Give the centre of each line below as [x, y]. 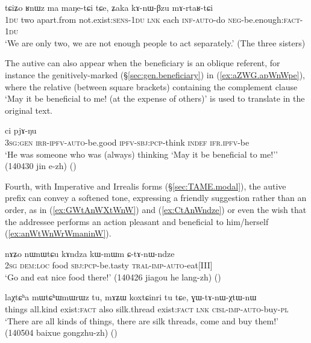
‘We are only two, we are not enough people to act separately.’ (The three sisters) [155, 42]
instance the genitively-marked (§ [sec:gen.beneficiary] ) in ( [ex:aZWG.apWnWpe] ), [155, 74]
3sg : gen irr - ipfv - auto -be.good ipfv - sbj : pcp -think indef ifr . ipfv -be [127, 142]
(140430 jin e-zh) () [41, 166]
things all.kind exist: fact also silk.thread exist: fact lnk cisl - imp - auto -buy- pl [147, 309]
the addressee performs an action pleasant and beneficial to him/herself [137, 221]
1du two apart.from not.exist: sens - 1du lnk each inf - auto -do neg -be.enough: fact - [154, 19]
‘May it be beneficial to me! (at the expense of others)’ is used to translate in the [155, 98]
